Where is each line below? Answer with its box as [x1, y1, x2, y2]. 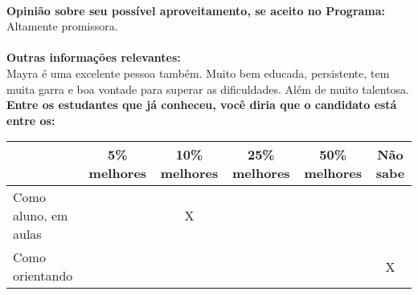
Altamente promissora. [6, 18, 118, 34]
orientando [13, 266, 73, 285]
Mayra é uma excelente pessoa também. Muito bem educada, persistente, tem [6, 64, 390, 81]
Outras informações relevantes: [6, 49, 181, 66]
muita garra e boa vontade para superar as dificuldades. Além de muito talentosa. [6, 80, 410, 97]
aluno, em [13, 206, 68, 225]
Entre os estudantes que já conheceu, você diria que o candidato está [6, 96, 397, 113]
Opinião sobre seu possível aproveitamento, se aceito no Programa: [6, 2, 386, 18]
